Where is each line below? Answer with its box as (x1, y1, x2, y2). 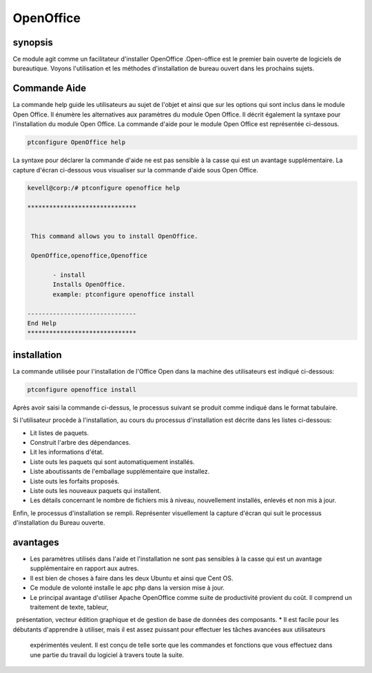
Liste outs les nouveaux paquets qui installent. (30, 486, 162, 494)
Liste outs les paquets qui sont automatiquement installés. (30, 457, 195, 465)
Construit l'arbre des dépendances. (30, 438, 131, 446)
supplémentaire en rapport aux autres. (30, 564, 139, 572)
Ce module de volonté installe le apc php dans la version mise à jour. (30, 583, 225, 592)
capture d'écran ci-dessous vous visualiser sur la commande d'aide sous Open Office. (12, 165, 258, 174)
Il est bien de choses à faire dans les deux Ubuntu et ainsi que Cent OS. (30, 574, 234, 582)
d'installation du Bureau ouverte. (12, 519, 105, 527)
